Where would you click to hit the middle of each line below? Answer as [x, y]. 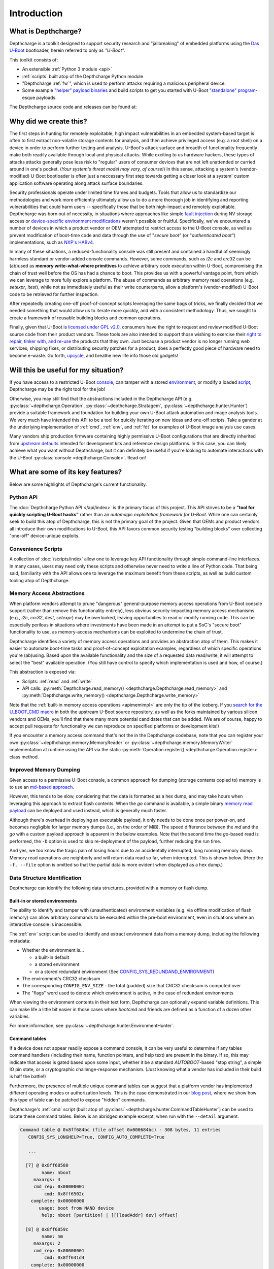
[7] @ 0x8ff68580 [47, 1165]
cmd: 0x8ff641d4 [64, 1258]
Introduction [36, 13]
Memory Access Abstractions [47, 593]
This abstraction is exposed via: [43, 672]
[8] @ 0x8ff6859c [47, 1229]
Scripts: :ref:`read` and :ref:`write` [57, 681]
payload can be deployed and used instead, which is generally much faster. [88, 811]
